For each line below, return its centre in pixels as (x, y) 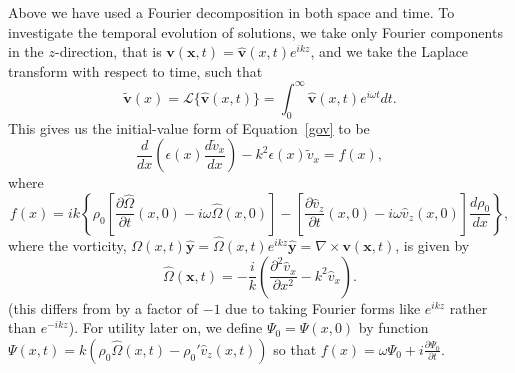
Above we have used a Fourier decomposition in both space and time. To (231, 12)
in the (26, 51)
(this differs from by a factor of (103, 307)
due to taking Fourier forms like (323, 307)
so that (295, 348)
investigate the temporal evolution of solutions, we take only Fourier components (255, 31)
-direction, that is (108, 51)
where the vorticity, (67, 245)
